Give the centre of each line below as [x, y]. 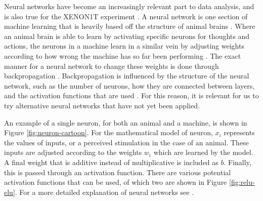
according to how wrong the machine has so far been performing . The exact [123, 55]
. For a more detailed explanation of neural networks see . [104, 192]
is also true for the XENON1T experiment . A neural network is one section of [126, 16]
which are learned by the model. [203, 152]
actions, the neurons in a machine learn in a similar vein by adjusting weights [124, 46]
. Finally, [237, 162]
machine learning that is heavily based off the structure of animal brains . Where [130, 26]
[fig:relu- [242, 182]
